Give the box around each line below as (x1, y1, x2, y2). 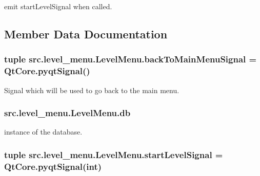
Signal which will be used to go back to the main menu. (4, 84, 179, 95)
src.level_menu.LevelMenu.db (4, 106, 131, 119)
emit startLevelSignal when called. (4, 1, 112, 11)
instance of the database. (4, 126, 83, 137)
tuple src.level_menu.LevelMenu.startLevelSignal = (4, 148, 223, 161)
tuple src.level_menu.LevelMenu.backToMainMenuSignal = (4, 53, 257, 65)
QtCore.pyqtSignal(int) (4, 160, 102, 172)
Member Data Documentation (4, 26, 168, 41)
